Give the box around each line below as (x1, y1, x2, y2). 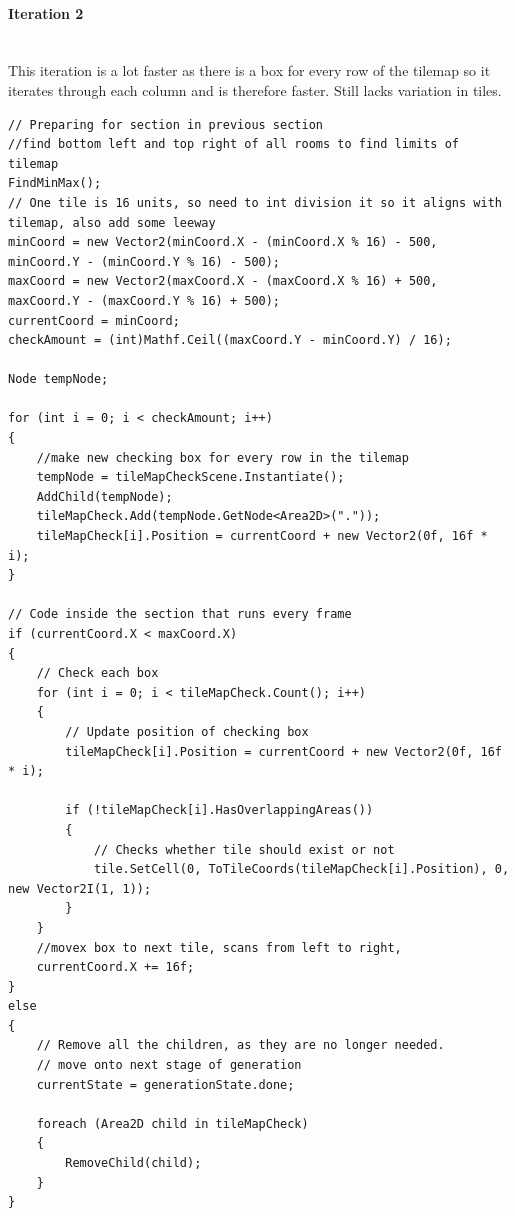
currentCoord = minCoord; (8, 313, 180, 328)
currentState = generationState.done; (36, 1077, 295, 1092)
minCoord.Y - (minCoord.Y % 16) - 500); (8, 254, 281, 269)
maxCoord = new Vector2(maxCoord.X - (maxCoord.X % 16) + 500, (8, 274, 438, 289)
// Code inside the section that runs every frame (8, 607, 352, 622)
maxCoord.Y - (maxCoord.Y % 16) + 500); (8, 293, 281, 308)
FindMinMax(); (8, 176, 102, 191)
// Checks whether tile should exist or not (93, 842, 395, 857)
